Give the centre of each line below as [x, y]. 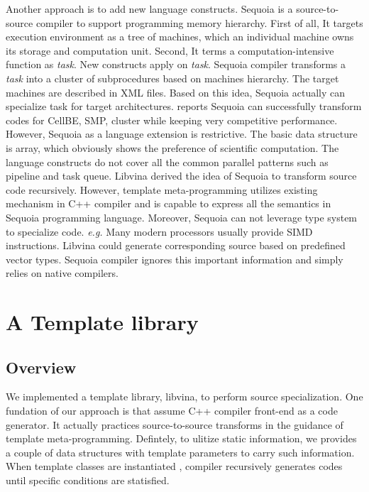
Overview [41, 367]
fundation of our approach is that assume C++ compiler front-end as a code [172, 411]
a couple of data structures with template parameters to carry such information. [180, 452]
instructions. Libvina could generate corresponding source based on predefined [176, 245]
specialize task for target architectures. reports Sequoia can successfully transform [184, 106]
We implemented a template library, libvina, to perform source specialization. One [184, 397]
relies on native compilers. [62, 273]
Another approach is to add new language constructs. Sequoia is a [149, 9]
